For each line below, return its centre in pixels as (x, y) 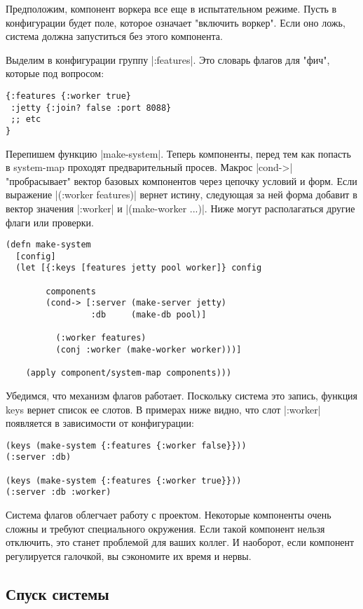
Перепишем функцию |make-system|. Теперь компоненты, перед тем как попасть (178, 153)
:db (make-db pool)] (149, 315)
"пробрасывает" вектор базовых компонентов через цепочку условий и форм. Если (181, 180)
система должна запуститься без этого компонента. (114, 36)
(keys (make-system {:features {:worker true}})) (124, 480)
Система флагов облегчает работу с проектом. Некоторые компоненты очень (169, 515)
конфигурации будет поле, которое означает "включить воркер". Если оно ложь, (176, 22)
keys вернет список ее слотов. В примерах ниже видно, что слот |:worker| (163, 409)
